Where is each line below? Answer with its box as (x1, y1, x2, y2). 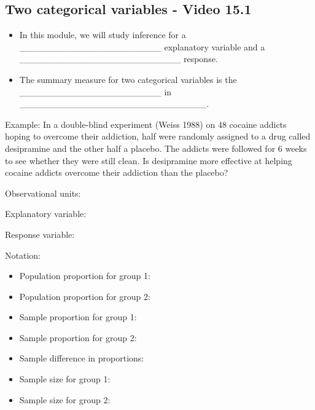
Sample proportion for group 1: (19, 310, 137, 323)
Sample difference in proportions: (19, 352, 144, 365)
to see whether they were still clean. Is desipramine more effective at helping (5, 154, 292, 167)
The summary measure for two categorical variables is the (19, 73, 237, 85)
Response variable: (5, 227, 75, 240)
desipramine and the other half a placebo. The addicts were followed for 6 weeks (5, 141, 307, 154)
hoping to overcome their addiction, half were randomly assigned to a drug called (5, 130, 311, 143)
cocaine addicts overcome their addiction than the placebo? (5, 166, 228, 179)
